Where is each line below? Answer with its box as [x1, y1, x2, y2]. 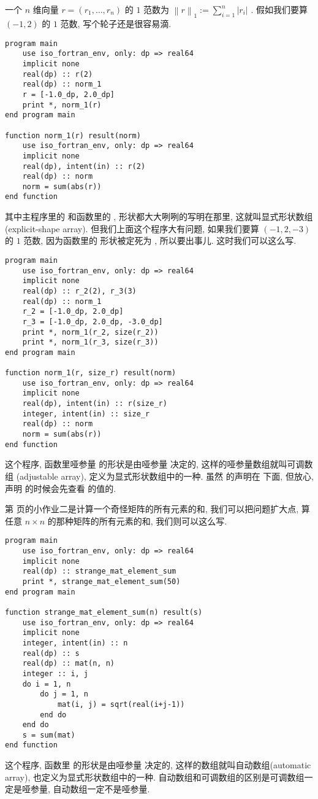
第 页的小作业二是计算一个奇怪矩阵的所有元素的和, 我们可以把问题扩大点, [5, 502, 299, 515]
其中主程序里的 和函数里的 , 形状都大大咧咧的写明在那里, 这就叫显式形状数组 [5, 210, 313, 223]
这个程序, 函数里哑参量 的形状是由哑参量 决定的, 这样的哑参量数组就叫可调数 [5, 458, 313, 470]
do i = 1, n [22, 679, 71, 688]
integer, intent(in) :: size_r [22, 409, 150, 418]
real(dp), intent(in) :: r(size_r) [22, 399, 167, 408]
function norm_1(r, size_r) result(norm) [5, 368, 176, 378]
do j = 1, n [40, 690, 89, 699]
